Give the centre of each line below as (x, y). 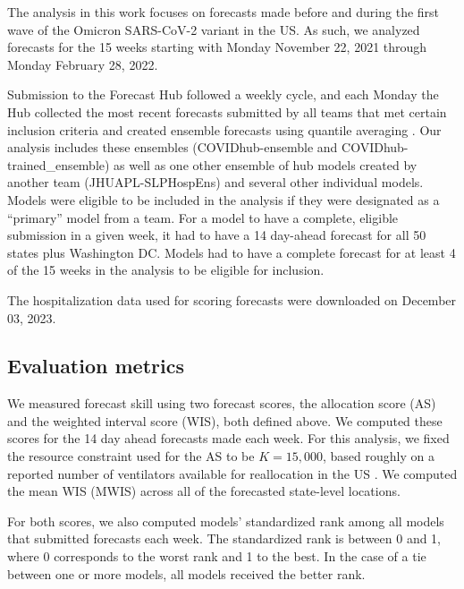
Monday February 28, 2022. (83, 64)
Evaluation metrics (96, 366)
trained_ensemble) (59, 164)
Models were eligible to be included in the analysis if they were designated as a (224, 199)
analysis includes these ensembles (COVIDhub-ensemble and (173, 147)
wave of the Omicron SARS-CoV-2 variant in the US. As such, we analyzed (214, 29)
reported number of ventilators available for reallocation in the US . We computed (232, 473)
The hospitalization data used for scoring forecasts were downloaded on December (232, 299)
